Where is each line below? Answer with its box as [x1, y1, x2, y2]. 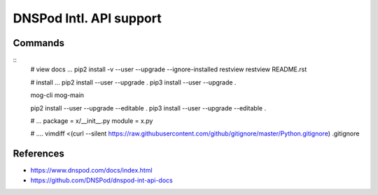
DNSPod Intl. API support [13, 10, 162, 26]
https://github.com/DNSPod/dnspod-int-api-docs [30, 175, 173, 185]
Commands [13, 37, 65, 49]
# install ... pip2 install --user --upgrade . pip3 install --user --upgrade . [30, 78, 237, 87]
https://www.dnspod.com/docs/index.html [30, 166, 153, 175]
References [13, 147, 64, 160]
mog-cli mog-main [30, 91, 84, 99]
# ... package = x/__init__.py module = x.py [30, 117, 153, 125]
